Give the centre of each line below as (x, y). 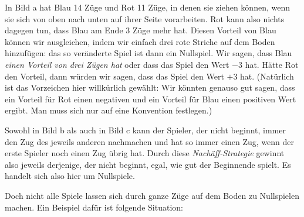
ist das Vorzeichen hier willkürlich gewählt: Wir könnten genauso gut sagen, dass (150, 87)
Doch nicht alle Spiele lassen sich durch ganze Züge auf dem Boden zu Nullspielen (152, 195)
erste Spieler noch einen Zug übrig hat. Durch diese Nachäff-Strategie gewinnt (145, 153)
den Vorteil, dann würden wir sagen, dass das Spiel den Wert (114, 76)
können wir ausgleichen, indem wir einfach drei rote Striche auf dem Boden (140, 41)
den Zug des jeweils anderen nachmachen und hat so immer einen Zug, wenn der (150, 141)
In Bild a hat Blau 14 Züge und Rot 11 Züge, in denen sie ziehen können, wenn (147, 7)
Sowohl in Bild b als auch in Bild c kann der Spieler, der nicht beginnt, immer (145, 130)
